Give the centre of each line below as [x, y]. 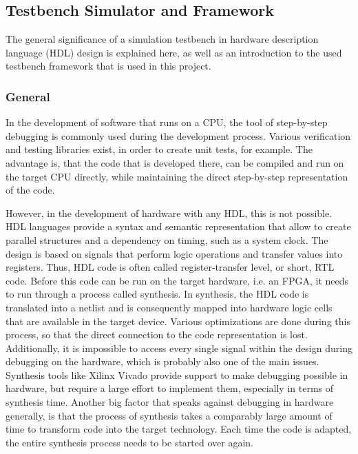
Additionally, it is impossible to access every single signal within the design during [179, 348]
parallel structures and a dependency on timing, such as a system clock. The [167, 239]
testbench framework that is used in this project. [108, 66]
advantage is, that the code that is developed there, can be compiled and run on [175, 162]
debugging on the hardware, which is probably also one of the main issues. [162, 361]
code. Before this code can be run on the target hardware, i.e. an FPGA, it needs [177, 280]
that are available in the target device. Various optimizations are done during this [178, 321]
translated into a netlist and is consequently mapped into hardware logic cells [169, 307]
